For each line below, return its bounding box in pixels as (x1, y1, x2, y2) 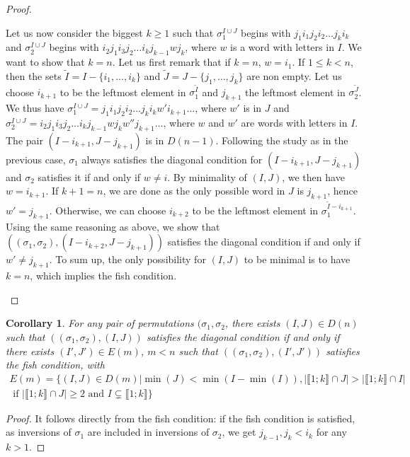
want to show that (6, 54, 85, 69)
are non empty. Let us (246, 69, 342, 83)
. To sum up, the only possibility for (49, 252, 206, 267)
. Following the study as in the (215, 132, 348, 147)
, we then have (282, 169, 345, 184)
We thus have (6, 100, 64, 115)
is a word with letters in (230, 40, 334, 54)
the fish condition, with (6, 357, 105, 372)
